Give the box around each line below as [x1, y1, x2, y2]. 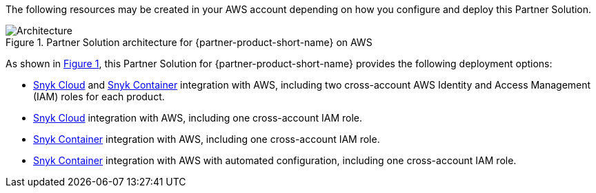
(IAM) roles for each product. [33, 91, 165, 102]
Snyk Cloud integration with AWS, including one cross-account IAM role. [33, 112, 363, 124]
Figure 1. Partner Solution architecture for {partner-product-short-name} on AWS [6, 36, 372, 48]
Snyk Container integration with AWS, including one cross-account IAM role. [33, 133, 380, 145]
